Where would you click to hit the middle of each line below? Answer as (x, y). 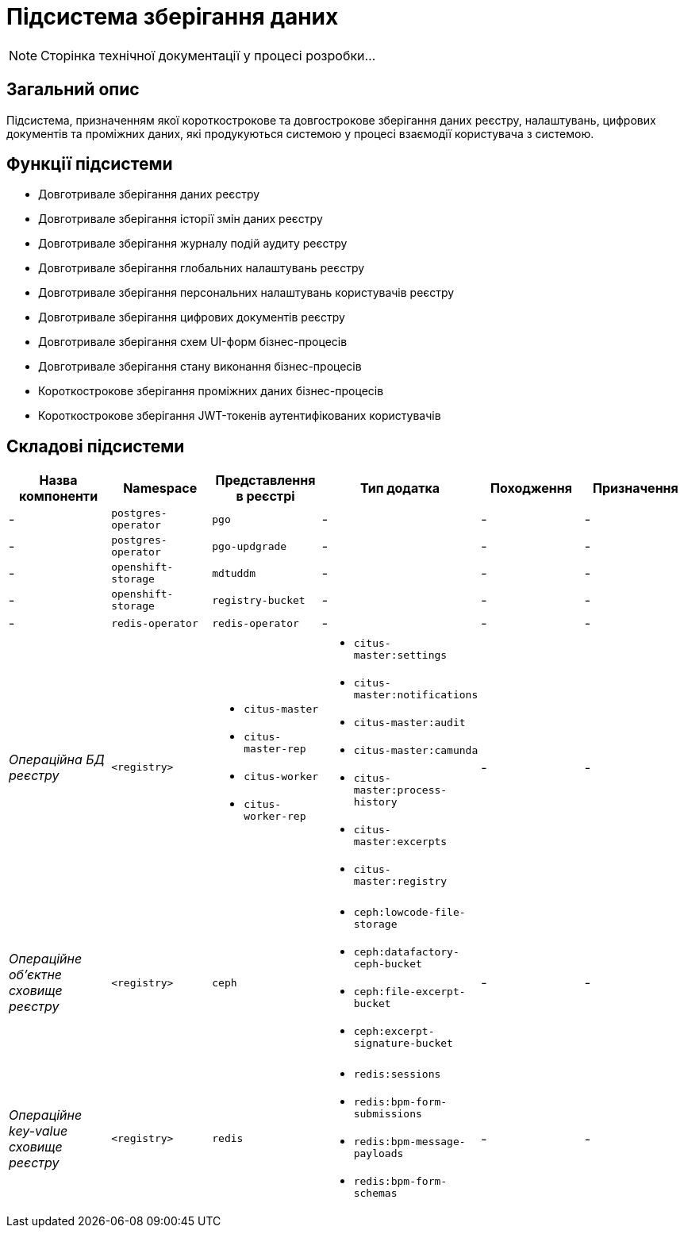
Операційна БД (57, 759)
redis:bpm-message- (409, 1142)
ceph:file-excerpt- (409, 992)
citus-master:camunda (416, 751)
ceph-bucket (388, 964)
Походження (531, 488)
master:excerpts (400, 842)
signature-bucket (403, 1044)
